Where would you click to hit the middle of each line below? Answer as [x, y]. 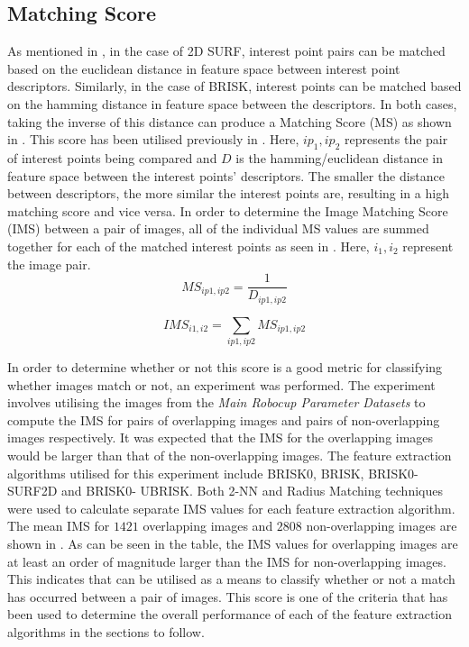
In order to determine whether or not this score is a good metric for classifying [225, 366]
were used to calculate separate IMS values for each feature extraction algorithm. [231, 508]
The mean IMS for [59, 526]
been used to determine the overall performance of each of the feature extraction [230, 614]
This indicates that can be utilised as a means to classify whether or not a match [231, 579]
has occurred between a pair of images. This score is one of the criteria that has [228, 596]
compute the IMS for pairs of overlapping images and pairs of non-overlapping [224, 419]
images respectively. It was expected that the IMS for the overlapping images [221, 437]
